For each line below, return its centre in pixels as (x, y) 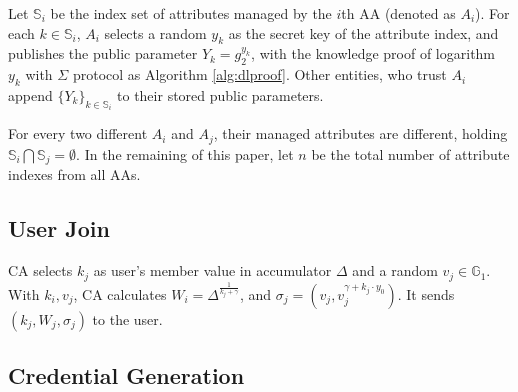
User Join (59, 228)
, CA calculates (120, 293)
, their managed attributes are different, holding (360, 133)
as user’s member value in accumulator (212, 270)
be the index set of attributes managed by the (191, 13)
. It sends (426, 293)
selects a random (155, 32)
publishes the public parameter (103, 53)
